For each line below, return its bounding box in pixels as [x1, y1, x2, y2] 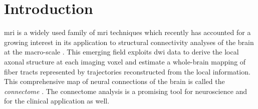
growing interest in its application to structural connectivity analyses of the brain [4, 36, 254, 47]
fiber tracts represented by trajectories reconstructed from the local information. [4, 66, 250, 76]
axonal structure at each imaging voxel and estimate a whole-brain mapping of [4, 56, 246, 66]
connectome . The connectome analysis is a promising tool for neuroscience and [4, 85, 247, 96]
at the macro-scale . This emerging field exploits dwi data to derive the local [4, 46, 239, 57]
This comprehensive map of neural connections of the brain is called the [4, 76, 225, 86]
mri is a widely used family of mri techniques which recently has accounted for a [4, 27, 251, 37]
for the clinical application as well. [4, 95, 110, 106]
